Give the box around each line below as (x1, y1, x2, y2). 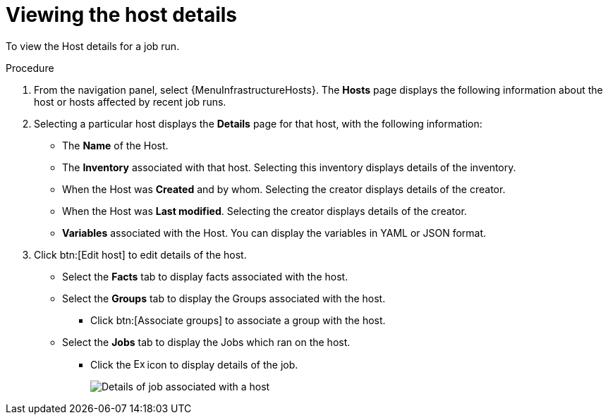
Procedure (6, 61, 54, 74)
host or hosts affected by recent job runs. (34, 95, 226, 108)
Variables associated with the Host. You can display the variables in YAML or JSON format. (62, 226, 487, 239)
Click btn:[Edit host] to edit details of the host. (34, 248, 247, 261)
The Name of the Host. (62, 139, 169, 152)
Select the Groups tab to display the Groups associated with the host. (62, 292, 386, 304)
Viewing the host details (6, 3, 238, 27)
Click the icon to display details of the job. (90, 358, 298, 371)
